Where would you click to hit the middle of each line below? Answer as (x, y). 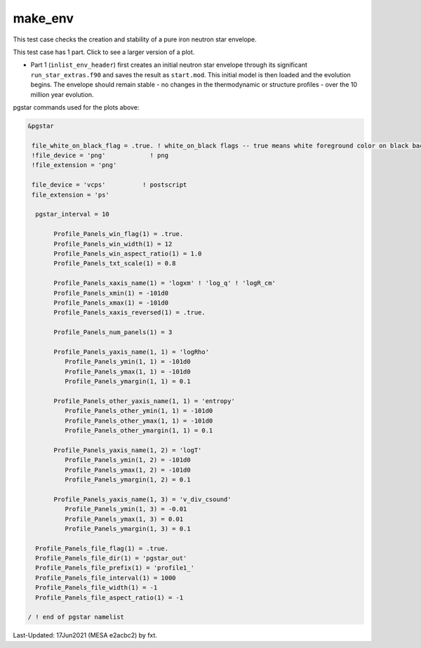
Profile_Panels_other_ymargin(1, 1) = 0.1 (139, 430)
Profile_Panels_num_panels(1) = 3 (113, 332)
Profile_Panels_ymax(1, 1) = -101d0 (127, 371)
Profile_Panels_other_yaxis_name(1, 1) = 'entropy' (144, 401)
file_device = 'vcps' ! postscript (109, 185)
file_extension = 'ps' (71, 194)
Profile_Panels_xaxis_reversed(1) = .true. (130, 313)
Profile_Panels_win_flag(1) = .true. (119, 234)
